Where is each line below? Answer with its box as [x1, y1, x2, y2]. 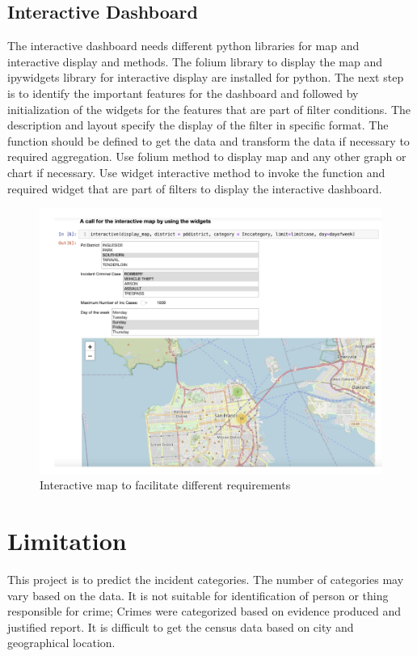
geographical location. [7, 634, 116, 651]
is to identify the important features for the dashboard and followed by [7, 84, 359, 101]
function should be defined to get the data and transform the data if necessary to [7, 132, 410, 149]
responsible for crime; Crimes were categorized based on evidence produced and [7, 603, 402, 620]
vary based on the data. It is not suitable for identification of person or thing [7, 586, 389, 603]
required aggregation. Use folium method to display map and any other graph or [7, 148, 406, 165]
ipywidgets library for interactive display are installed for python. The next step [7, 69, 404, 86]
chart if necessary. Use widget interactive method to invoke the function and [7, 163, 385, 180]
